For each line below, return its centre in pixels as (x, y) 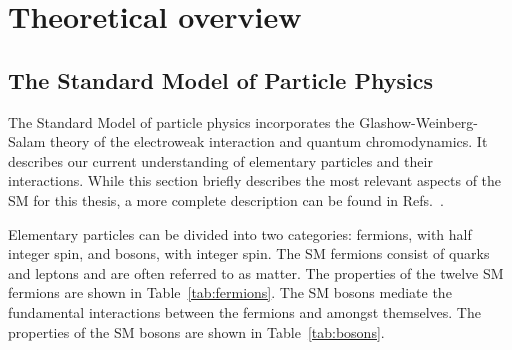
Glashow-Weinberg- (419, 121)
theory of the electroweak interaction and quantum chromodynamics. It (268, 141)
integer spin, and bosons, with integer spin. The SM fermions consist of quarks (249, 253)
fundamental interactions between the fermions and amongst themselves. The (244, 311)
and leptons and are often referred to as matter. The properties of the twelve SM (256, 272)
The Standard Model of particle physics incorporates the (181, 121)
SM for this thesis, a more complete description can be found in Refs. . (226, 199)
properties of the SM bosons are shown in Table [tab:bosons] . (196, 331)
